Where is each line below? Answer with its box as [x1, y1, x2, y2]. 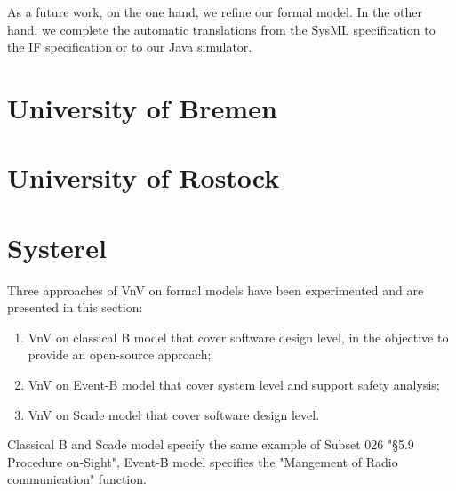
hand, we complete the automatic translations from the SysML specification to [7, 20, 436, 38]
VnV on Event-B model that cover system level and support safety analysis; [28, 375, 440, 394]
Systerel [7, 229, 107, 265]
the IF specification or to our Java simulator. [7, 37, 252, 56]
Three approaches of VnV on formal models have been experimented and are [7, 280, 424, 299]
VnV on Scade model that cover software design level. [28, 405, 320, 423]
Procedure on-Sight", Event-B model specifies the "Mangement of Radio [7, 452, 398, 471]
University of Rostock [7, 159, 280, 196]
